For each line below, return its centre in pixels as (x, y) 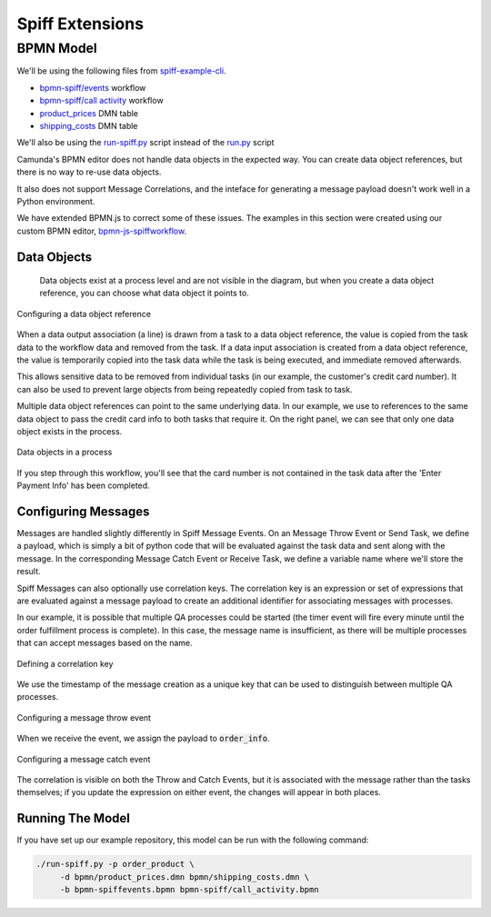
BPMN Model (57, 48)
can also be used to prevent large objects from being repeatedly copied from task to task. (185, 389)
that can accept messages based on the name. (105, 643)
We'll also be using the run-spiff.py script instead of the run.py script (145, 143)
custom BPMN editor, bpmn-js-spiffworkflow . (101, 231)
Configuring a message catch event (84, 759)
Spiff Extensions (80, 24)
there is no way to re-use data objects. (89, 172)
